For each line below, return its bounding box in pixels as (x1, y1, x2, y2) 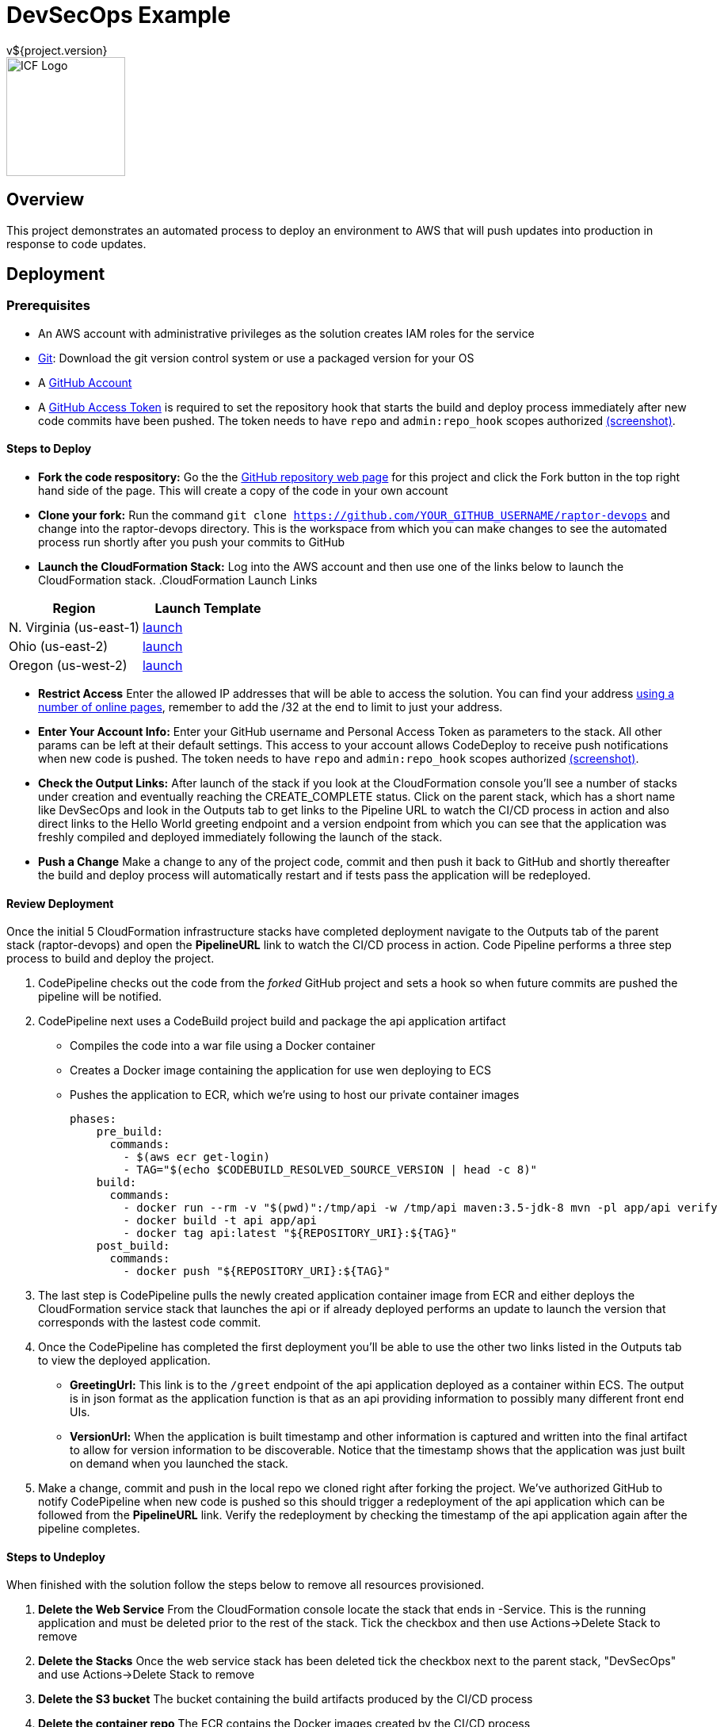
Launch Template (154, 600, 261, 617)
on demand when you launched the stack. (70, 1457, 288, 1471)
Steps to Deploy (6, 442, 92, 456)
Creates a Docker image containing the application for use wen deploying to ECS (70, 1063, 491, 1078)
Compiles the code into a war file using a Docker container (70, 1039, 375, 1053)
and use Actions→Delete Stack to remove (38, 1668, 255, 1682)
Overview (6, 190, 85, 210)
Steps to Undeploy (6, 1549, 105, 1564)
